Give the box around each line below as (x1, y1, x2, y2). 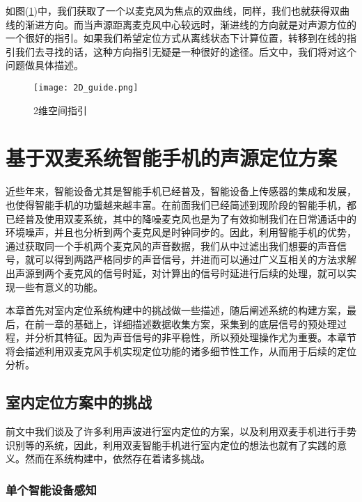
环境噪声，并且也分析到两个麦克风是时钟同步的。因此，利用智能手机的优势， (6, 225, 356, 240)
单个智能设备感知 (6, 480, 97, 498)
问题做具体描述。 (6, 58, 84, 72)
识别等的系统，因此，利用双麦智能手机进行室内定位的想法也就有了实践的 (6, 437, 337, 452)
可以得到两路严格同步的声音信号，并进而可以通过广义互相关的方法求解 (34, 252, 356, 267)
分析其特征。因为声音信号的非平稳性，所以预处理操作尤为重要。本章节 (34, 330, 356, 345)
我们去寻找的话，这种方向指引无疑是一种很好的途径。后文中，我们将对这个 (15, 44, 356, 58)
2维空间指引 (33, 102, 87, 117)
